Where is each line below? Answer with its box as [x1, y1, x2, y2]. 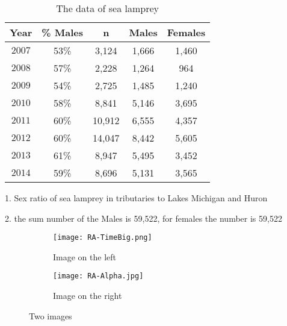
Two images [29, 309, 72, 322]
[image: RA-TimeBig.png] [53, 233, 152, 242]
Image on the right [53, 289, 122, 302]
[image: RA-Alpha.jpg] [53, 272, 144, 281]
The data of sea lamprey [56, 1, 159, 15]
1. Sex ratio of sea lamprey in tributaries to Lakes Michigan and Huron [5, 192, 268, 204]
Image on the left [53, 250, 116, 263]
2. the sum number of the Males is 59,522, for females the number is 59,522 [5, 212, 282, 224]
